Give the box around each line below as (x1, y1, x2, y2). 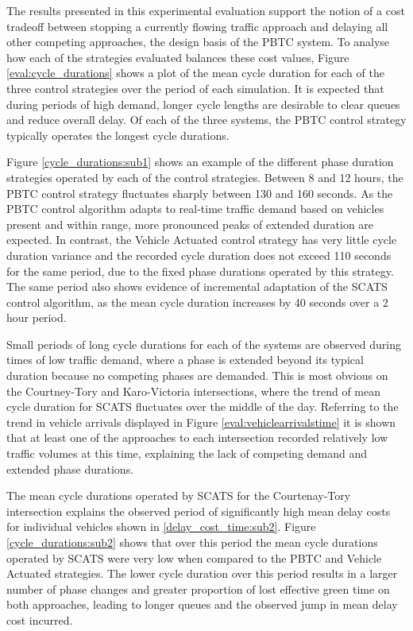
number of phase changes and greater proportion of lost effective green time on (6, 580, 390, 597)
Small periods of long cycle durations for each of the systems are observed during (6, 335, 401, 352)
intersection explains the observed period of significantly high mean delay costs (6, 502, 391, 519)
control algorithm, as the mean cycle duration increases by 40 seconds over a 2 (6, 293, 388, 310)
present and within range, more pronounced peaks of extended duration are (6, 215, 374, 232)
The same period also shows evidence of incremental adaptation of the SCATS (6, 278, 388, 295)
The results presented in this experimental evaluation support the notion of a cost (6, 2, 405, 18)
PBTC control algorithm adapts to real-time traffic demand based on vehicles (6, 200, 384, 217)
